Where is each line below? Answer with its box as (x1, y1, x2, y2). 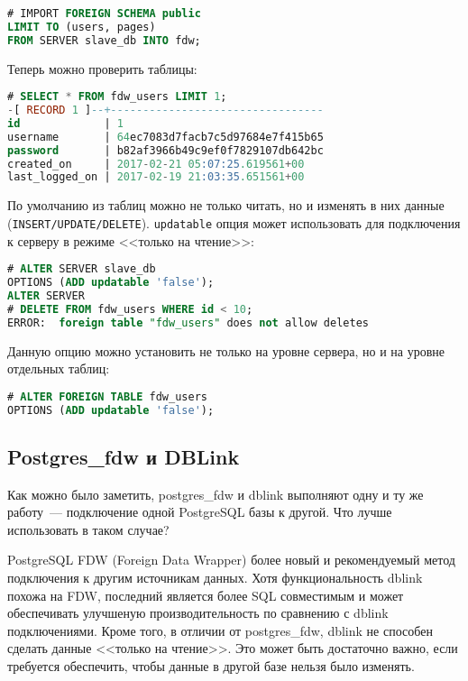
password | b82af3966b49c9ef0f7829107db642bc (7, 143, 324, 157)
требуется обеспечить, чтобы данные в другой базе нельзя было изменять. (7, 657, 415, 676)
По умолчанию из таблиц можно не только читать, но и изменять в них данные (7, 196, 445, 215)
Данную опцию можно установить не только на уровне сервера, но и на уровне (7, 341, 445, 360)
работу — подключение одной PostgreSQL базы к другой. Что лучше (7, 502, 392, 521)
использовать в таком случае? (7, 520, 170, 538)
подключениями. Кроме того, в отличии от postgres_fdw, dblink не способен (7, 621, 433, 640)
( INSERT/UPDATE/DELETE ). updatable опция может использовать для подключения (7, 213, 461, 232)
